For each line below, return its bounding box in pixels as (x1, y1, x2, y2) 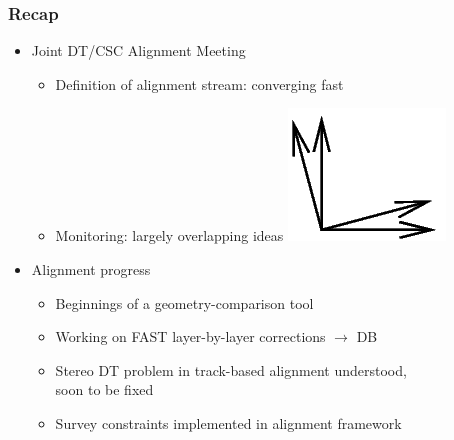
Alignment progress (31, 259, 151, 279)
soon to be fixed (55, 379, 154, 400)
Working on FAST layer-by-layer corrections (55, 326, 326, 347)
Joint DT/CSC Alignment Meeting (31, 40, 246, 61)
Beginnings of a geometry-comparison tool (55, 292, 314, 313)
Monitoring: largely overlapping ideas (55, 225, 284, 246)
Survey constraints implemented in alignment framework (55, 412, 402, 433)
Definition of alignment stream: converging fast (55, 73, 344, 94)
